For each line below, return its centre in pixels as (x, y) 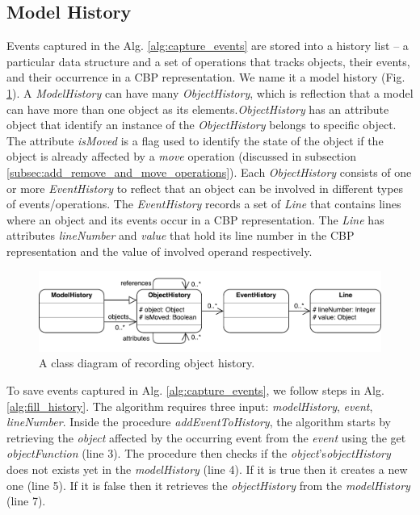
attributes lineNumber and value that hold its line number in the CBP (181, 235)
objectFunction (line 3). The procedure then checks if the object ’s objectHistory (199, 453)
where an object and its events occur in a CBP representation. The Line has (195, 219)
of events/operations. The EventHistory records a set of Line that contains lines (204, 204)
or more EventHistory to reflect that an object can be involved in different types (205, 188)
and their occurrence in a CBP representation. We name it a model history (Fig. (206, 77)
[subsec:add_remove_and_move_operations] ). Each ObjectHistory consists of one (209, 172)
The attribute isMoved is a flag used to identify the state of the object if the (195, 140)
